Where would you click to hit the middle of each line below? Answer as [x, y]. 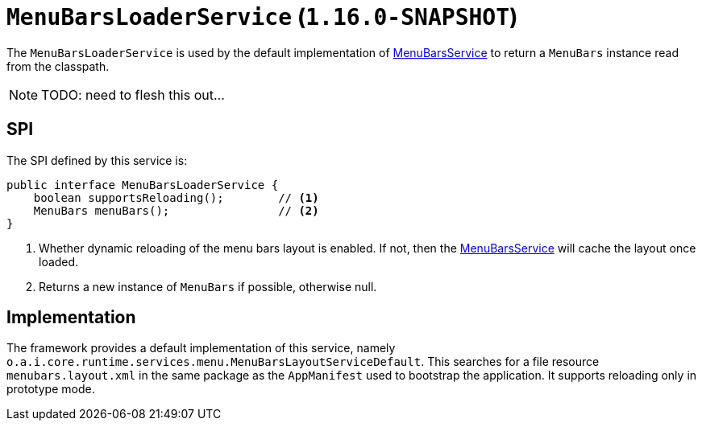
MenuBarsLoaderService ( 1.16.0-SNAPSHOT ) [262, 17]
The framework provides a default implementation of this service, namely [201, 348]
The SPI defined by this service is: [97, 160]
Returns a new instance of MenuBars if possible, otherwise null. [208, 286]
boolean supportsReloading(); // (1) [176, 197]
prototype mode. [51, 389]
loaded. [59, 261]
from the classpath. [58, 66]
